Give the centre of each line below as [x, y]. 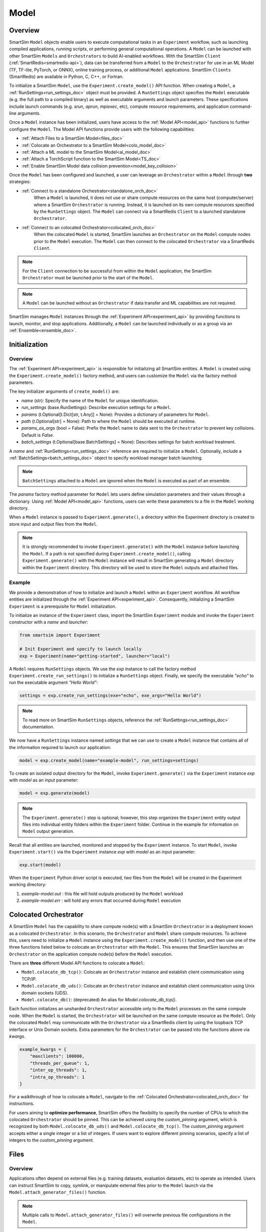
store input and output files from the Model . [53, 524]
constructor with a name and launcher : [49, 622]
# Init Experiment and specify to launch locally [81, 649]
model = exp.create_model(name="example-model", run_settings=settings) [109, 760]
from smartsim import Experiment [60, 635]
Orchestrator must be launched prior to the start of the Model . [88, 278]
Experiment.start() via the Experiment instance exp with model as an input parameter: [102, 852]
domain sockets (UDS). [45, 992]
